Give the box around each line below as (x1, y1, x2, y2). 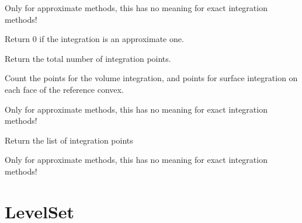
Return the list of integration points (5, 134, 133, 146)
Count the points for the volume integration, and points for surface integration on (5, 72, 298, 84)
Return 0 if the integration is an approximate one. (5, 33, 184, 45)
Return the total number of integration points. (5, 52, 171, 64)
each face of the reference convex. (5, 83, 124, 95)
